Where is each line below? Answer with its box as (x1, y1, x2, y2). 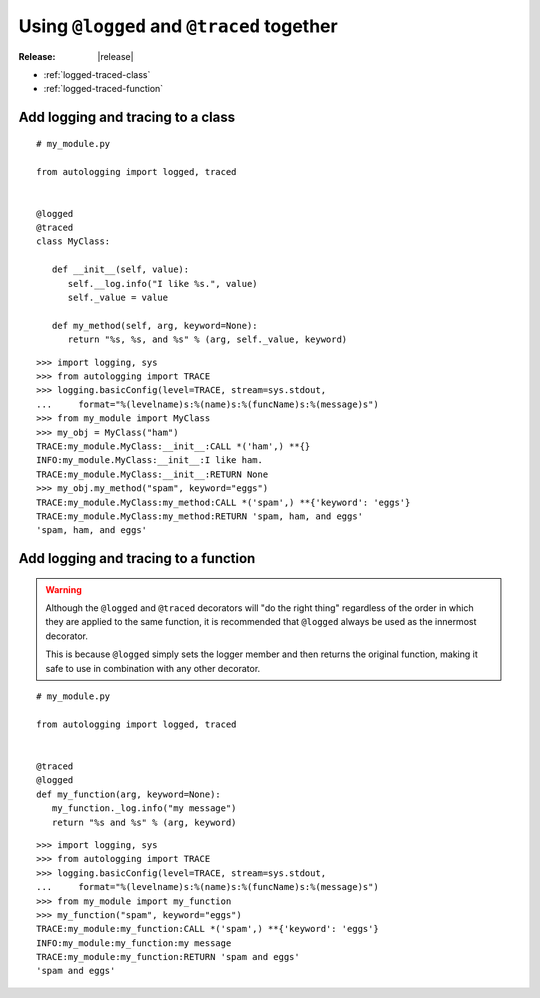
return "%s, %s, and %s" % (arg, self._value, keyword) (67, 334, 348, 345)
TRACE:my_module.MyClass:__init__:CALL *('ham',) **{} (36, 440, 311, 452)
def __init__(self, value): (51, 264, 190, 275)
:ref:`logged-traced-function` (43, 83, 164, 95)
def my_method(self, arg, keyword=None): (51, 320, 259, 331)
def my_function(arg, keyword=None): (36, 788, 222, 800)
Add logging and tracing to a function (18, 550, 256, 567)
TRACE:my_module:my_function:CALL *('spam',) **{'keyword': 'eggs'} (36, 923, 379, 935)
